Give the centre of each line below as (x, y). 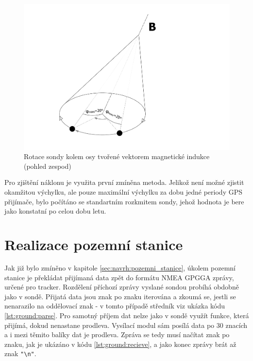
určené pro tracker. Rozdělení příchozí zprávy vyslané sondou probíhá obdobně (122, 287)
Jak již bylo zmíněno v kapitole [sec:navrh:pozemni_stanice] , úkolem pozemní (120, 267)
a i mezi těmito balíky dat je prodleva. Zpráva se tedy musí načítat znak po (117, 334)
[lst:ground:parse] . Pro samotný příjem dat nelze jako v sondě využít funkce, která (127, 315)
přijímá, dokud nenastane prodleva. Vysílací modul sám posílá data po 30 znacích (126, 325)
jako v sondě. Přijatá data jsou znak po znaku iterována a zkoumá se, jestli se (120, 296)
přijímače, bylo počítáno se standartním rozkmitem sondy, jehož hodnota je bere (124, 201)
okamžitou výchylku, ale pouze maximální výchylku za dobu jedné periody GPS (123, 192)
